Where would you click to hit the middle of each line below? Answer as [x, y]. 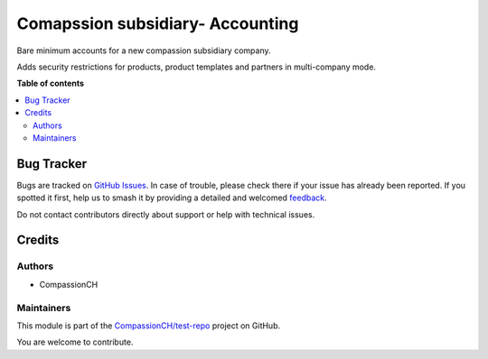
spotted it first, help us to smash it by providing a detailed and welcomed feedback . [172, 198]
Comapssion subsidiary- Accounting [158, 23]
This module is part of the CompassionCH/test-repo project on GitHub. [149, 326]
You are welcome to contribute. [75, 342]
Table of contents [51, 83]
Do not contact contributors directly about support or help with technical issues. [166, 214]
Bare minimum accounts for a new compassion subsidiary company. [144, 51]
